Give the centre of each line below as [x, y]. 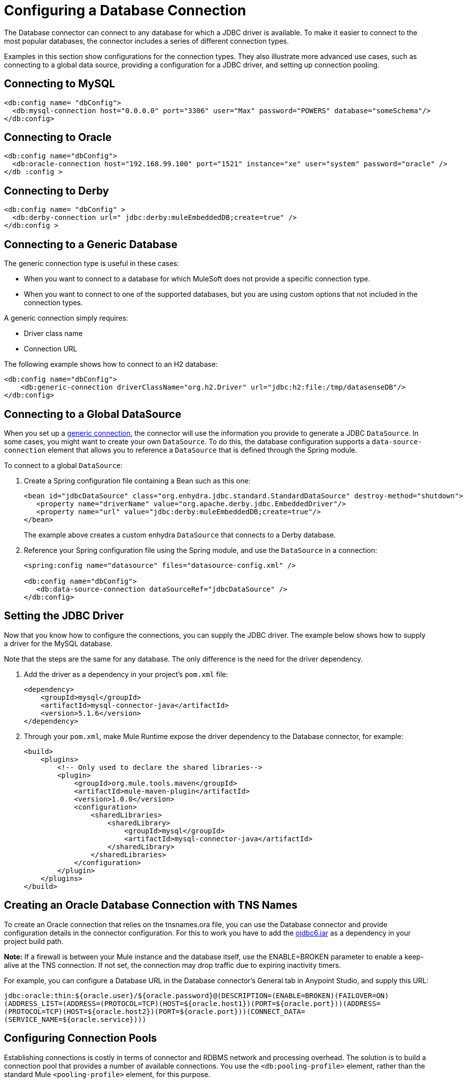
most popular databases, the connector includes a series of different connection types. [146, 41]
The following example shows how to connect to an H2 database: [111, 364]
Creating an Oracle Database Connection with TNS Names [151, 905]
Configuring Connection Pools [81, 1038]
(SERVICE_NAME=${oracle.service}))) [75, 1019]
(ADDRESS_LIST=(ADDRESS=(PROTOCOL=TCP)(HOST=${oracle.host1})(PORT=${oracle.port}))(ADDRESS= [192, 1003]
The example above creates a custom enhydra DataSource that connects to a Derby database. [180, 535]
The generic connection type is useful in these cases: [92, 264]
